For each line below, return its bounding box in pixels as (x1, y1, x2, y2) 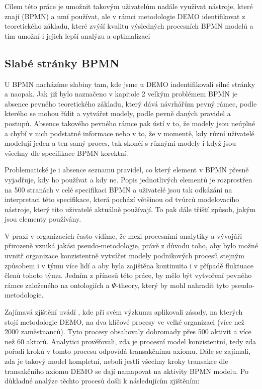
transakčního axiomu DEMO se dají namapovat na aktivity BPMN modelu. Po (5, 365, 248, 376)
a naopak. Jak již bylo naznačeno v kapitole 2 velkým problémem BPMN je (5, 88, 238, 99)
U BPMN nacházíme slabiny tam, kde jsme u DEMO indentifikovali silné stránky (5, 78, 255, 89)
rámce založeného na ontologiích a (5, 279, 110, 290)
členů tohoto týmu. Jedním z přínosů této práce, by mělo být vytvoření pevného (5, 270, 252, 280)
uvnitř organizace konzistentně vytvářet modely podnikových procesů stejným (5, 250, 244, 261)
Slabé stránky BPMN (5, 55, 120, 70)
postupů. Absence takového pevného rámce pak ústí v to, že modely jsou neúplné (5, 118, 255, 128)
